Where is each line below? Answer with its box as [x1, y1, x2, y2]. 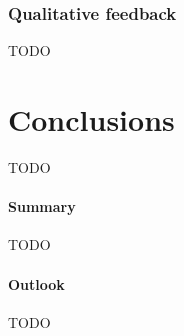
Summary [8, 196, 76, 217]
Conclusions [8, 99, 175, 139]
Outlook [8, 273, 65, 294]
